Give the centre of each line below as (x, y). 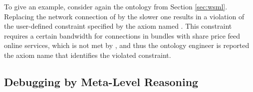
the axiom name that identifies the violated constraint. (88, 55)
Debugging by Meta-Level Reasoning (101, 81)
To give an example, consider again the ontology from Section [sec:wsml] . (116, 6)
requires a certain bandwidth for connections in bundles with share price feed (122, 35)
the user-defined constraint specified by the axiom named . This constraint (118, 26)
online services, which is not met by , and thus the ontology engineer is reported (127, 45)
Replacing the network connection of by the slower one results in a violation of (124, 16)
